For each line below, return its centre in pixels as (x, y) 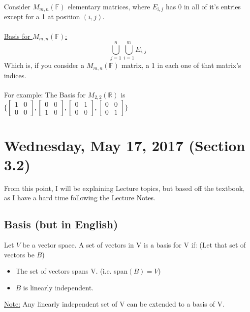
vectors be (19, 254)
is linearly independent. (58, 287)
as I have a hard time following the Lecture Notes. (80, 198)
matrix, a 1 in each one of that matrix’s (181, 65)
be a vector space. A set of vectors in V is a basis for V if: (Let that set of (134, 245)
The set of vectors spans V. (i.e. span (72, 271)
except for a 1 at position (42, 16)
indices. (15, 75)
